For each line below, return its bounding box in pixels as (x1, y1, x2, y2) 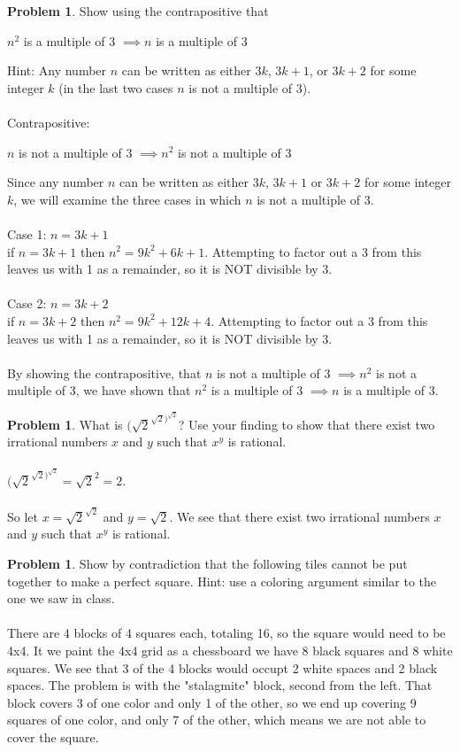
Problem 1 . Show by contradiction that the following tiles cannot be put (7, 554, 408, 573)
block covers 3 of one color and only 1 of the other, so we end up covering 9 (7, 693, 417, 711)
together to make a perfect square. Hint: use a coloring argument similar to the (7, 571, 436, 590)
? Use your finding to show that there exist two (178, 415, 435, 433)
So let (7, 507, 38, 525)
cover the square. (7, 727, 99, 746)
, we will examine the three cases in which (13, 190, 241, 208)
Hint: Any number (7, 61, 107, 80)
